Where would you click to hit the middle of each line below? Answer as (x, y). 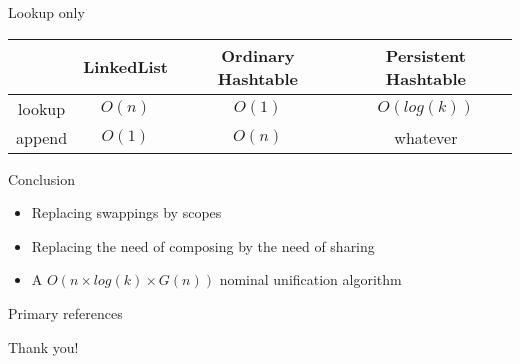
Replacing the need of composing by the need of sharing (203, 245)
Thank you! (43, 346)
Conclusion (41, 178)
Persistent (425, 55)
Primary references (65, 312)
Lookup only (46, 12)
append (42, 137)
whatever (426, 137)
